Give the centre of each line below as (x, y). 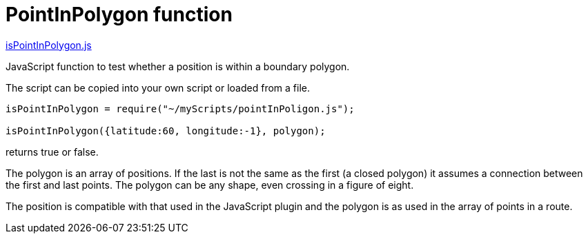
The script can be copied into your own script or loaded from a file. (158, 87)
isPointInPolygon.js (49, 45)
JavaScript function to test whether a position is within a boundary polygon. (178, 66)
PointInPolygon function (119, 14)
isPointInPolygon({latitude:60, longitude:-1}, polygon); (166, 131)
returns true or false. (52, 152)
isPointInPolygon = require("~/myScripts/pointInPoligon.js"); (180, 108)
